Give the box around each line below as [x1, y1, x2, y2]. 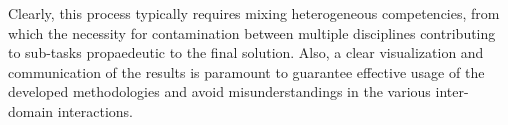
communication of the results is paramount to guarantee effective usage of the [8, 61, 485, 82]
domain [8, 100, 54, 121]
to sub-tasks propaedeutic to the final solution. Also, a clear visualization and [8, 42, 484, 63]
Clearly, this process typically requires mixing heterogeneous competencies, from [8, 3, 500, 23]
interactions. [57, 100, 133, 121]
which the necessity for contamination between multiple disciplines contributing [8, 22, 496, 43]
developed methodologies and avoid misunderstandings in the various [8, 81, 431, 102]
